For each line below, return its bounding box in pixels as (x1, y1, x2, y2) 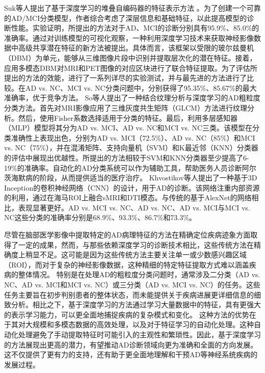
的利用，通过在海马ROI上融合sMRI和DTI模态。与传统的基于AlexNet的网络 (4, 192, 252, 203)
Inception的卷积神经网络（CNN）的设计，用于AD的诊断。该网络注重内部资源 (4, 182, 260, 193)
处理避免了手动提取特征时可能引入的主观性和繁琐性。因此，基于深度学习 (18, 329, 261, 339)
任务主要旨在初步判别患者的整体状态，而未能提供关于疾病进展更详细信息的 (4, 289, 254, 300)
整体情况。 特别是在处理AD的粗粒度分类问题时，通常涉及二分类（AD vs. (18, 269, 260, 280)
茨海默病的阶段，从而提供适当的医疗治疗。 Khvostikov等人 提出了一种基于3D (4, 172, 257, 183)
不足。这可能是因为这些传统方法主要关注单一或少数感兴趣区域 (39, 249, 247, 260)
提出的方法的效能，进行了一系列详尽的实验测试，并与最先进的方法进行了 (4, 72, 247, 83)
